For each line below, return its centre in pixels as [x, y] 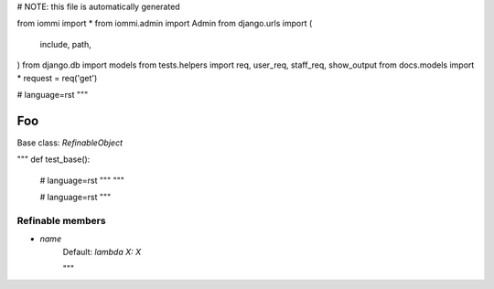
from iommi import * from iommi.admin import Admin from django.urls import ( [165, 24]
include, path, [65, 44]
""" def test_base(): [54, 159]
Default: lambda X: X [102, 252]
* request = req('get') [57, 78]
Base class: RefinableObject [70, 143]
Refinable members [61, 220]
